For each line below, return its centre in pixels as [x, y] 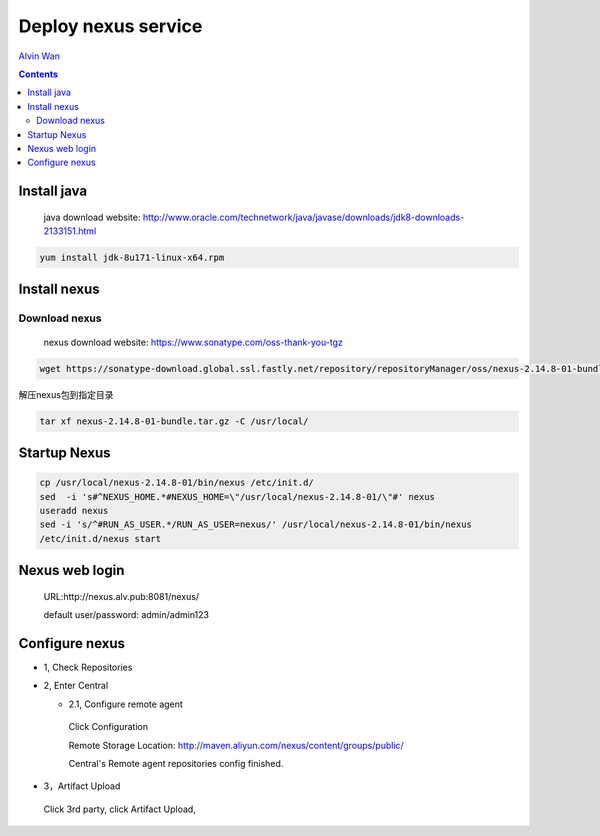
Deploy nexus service [110, 26]
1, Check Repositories [88, 667]
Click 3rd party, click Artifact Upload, [120, 809]
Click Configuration [108, 727]
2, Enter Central [76, 686]
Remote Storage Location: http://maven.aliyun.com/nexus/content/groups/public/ [236, 745]
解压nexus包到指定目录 [66, 394]
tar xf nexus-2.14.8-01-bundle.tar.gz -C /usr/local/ [174, 421]
